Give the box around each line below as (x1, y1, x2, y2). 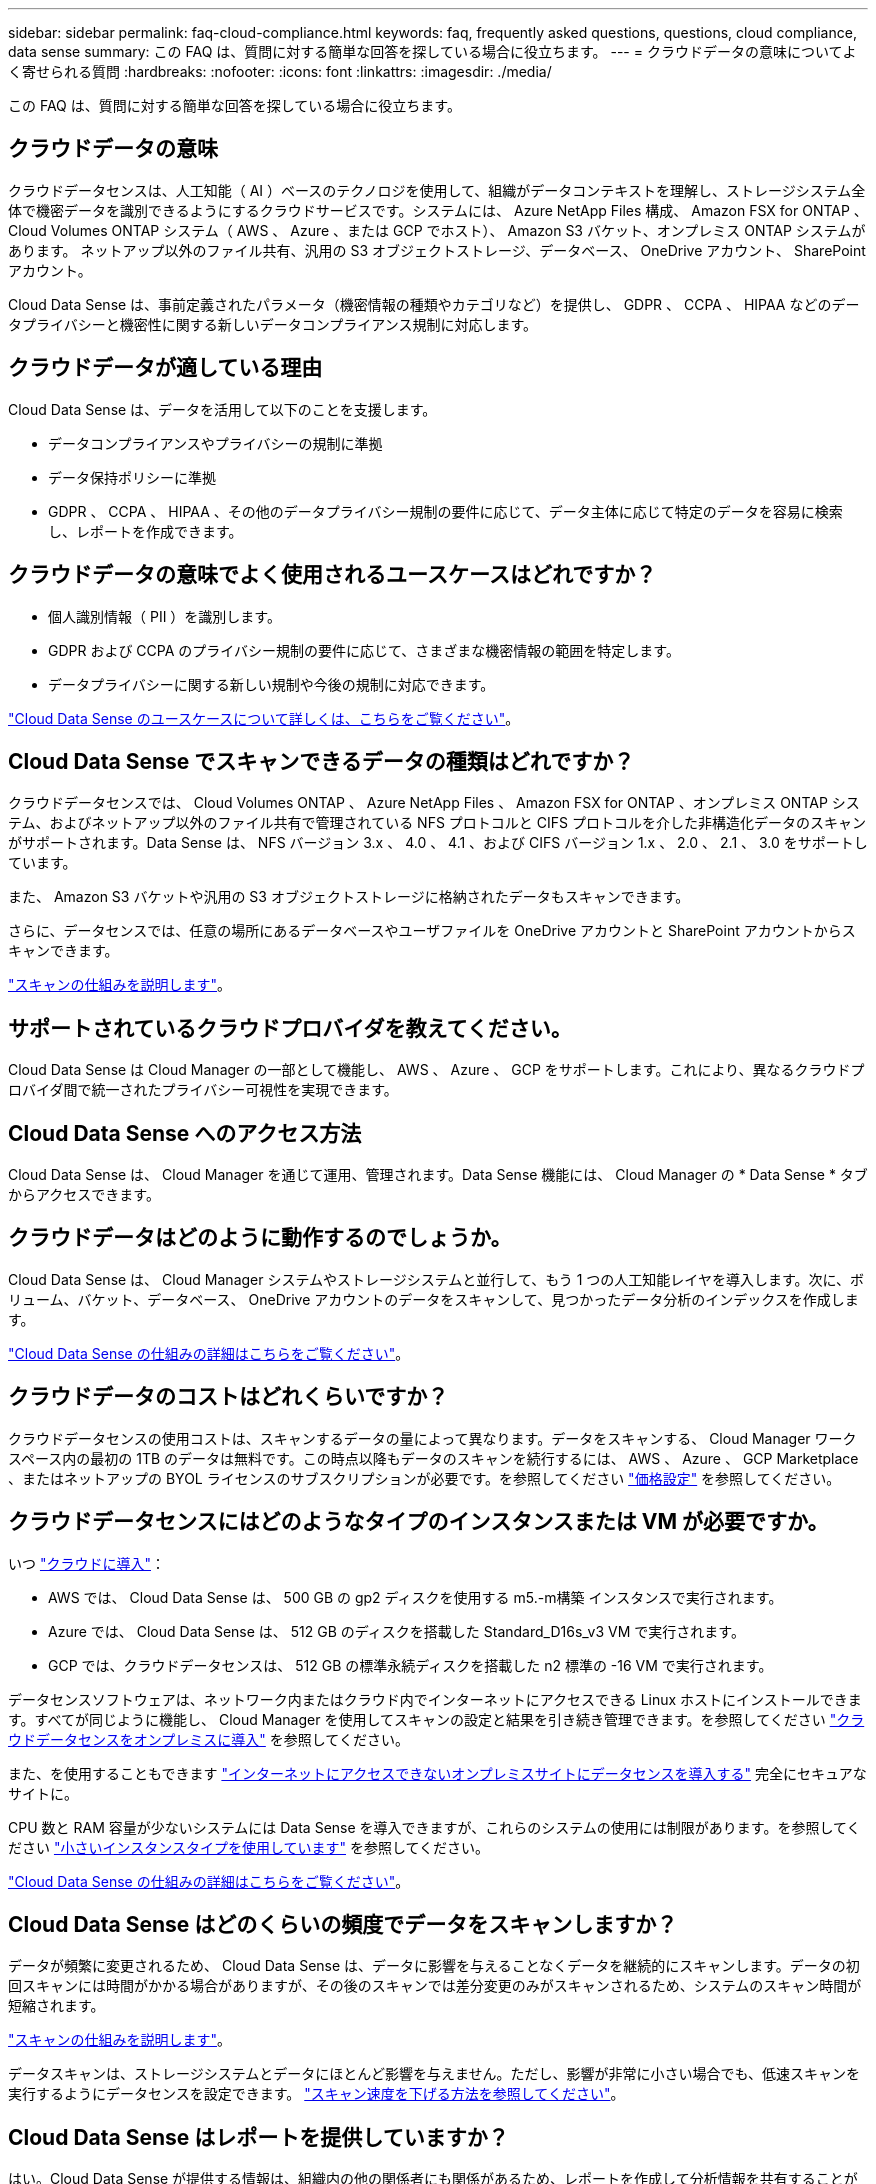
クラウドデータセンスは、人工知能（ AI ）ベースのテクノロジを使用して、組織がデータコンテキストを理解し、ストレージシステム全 (8, 181, 866, 199)
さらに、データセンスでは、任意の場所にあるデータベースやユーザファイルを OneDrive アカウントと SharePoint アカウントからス (8, 922, 856, 940)
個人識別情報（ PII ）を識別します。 (48, 607, 281, 625)
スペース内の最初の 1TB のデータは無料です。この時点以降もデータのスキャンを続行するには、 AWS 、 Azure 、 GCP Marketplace (8, 1449, 859, 1467)
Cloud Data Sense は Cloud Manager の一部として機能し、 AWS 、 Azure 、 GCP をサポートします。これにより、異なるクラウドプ (8, 1061, 865, 1079)
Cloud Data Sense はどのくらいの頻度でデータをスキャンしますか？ (8, 1912, 678, 1938)
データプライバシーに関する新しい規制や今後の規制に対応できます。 (48, 675, 495, 693)
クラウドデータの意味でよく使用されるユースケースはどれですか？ (8, 562, 657, 588)
